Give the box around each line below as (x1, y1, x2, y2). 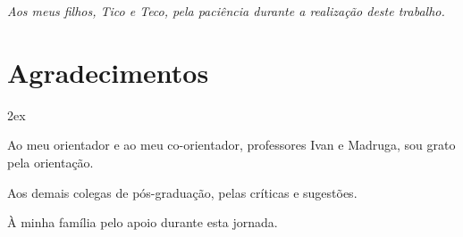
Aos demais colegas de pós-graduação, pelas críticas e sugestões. (7, 183, 358, 201)
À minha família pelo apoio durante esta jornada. (7, 213, 278, 232)
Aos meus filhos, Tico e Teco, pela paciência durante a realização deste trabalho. (7, 2, 445, 20)
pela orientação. (7, 152, 94, 171)
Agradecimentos (7, 53, 209, 90)
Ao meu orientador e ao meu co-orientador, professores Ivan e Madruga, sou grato (7, 135, 456, 154)
